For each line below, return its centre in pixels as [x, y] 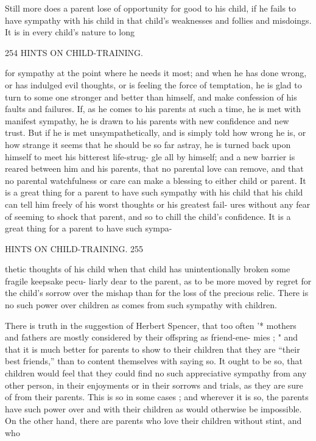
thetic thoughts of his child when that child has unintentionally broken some [148, 269]
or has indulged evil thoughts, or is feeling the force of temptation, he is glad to [153, 84]
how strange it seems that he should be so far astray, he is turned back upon [148, 144]
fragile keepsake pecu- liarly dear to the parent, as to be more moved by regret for [158, 280]
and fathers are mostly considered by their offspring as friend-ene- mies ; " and [152, 337]
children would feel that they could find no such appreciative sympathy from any [156, 373]
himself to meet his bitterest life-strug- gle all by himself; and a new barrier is [150, 156]
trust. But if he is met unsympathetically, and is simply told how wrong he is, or [156, 132]
